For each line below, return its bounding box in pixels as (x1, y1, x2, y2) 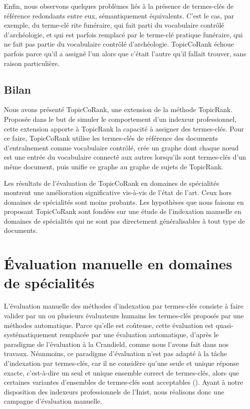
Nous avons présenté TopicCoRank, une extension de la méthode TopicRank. (4, 104, 233, 115)
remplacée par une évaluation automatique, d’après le (59, 329, 219, 340)
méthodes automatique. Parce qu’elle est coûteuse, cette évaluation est (4, 320, 214, 330)
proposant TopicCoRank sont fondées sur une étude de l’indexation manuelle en (4, 206, 242, 216)
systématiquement (4, 329, 58, 340)
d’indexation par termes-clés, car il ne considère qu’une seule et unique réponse (4, 358, 239, 368)
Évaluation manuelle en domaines (4, 254, 233, 274)
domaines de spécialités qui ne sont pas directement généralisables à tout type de (4, 215, 245, 226)
